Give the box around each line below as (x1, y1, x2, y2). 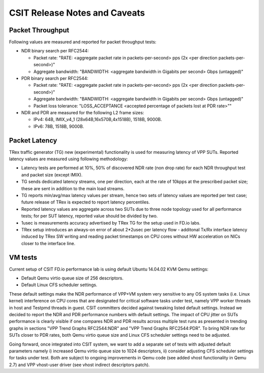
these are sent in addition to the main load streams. (21, 185, 125, 191)
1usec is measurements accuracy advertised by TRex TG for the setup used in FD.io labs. (21, 220, 200, 225)
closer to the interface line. (21, 240, 76, 246)
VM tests (9, 253, 38, 262)
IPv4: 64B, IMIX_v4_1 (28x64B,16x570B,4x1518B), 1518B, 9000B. (33, 117, 162, 123)
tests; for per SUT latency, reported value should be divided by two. (21, 213, 158, 219)
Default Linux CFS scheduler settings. (21, 282, 98, 288)
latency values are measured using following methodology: (9, 156, 128, 162)
